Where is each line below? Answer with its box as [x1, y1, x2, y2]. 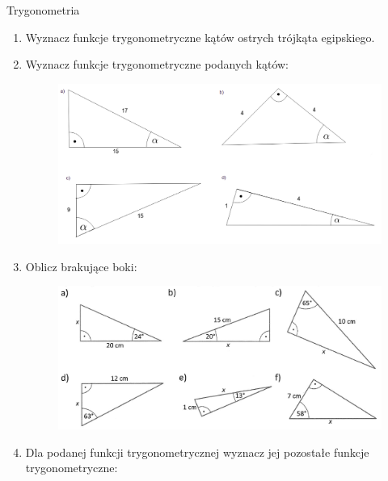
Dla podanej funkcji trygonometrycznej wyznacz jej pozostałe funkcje [25, 443, 369, 460]
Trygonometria [6, 2, 80, 18]
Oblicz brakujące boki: [25, 257, 137, 274]
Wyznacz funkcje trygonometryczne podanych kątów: [25, 56, 289, 73]
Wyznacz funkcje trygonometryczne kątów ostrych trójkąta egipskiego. [25, 28, 375, 45]
